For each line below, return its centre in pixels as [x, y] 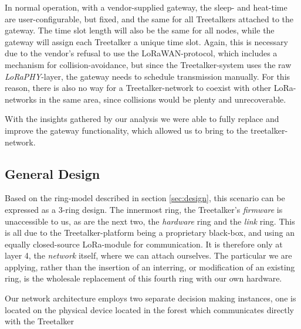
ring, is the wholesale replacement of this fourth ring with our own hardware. [143, 278]
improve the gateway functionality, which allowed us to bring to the [126, 130]
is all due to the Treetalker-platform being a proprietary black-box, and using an [150, 233]
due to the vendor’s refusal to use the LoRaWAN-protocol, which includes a [141, 53]
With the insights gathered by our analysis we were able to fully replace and [142, 119]
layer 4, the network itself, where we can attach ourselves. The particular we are [148, 255]
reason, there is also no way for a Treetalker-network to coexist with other [138, 88]
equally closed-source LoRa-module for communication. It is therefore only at [144, 244]
